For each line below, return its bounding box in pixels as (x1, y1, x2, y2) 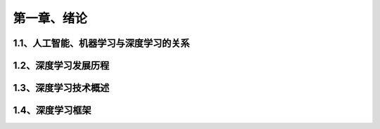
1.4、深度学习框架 (13, 104, 91, 116)
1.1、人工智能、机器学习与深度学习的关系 (13, 37, 190, 49)
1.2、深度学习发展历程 (13, 60, 110, 72)
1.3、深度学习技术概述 (13, 82, 110, 94)
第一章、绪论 (13, 11, 88, 26)
